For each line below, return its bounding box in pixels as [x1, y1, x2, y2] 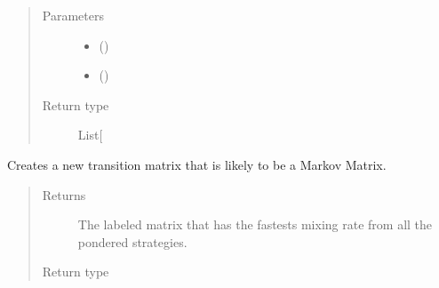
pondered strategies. [77, 232, 188, 251]
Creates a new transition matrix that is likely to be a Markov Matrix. [7, 155, 387, 173]
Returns [42, 185, 86, 204]
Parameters [42, 6, 104, 24]
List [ [77, 125, 103, 144]
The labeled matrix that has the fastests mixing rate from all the [77, 215, 433, 234]
